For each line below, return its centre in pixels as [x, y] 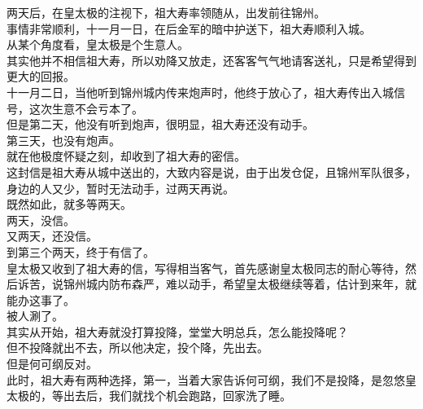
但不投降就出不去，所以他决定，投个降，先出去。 [137, 347]
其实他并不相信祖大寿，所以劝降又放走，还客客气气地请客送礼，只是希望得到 [211, 60]
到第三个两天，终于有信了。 [81, 251]
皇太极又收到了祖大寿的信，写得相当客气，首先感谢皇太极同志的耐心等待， [206, 268]
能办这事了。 [41, 299]
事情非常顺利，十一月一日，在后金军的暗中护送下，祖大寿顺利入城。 [189, 28]
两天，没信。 [41, 220]
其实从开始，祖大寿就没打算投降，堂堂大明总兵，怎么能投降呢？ [177, 331]
